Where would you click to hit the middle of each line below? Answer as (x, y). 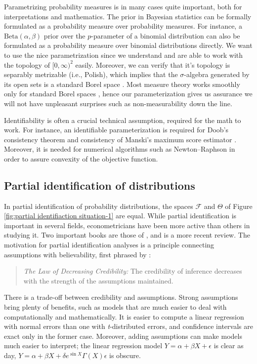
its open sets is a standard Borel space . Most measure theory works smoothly (122, 84)
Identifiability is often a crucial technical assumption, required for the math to (123, 120)
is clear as (229, 345)
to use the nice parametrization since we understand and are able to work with (124, 55)
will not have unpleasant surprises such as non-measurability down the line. (118, 103)
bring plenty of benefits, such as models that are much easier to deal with (115, 307)
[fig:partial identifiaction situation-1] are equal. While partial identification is (120, 216)
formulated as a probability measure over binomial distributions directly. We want (128, 45)
